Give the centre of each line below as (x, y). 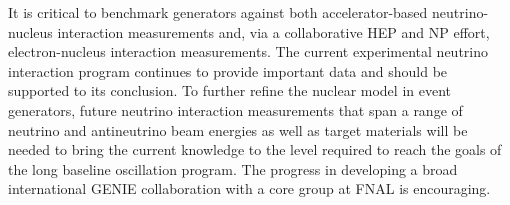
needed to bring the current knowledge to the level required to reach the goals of (255, 149)
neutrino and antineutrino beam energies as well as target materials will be (238, 129)
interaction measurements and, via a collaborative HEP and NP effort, (273, 31)
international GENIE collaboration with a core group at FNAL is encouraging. (249, 188)
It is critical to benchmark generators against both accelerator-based (218, 12)
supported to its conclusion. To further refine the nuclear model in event (230, 90)
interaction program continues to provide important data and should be (228, 70)
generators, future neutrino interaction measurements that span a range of (235, 109)
